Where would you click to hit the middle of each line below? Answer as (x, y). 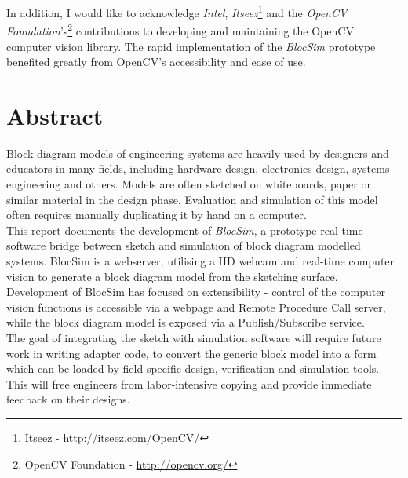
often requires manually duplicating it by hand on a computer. (157, 215)
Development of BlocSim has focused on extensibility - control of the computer (196, 292)
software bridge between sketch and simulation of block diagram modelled (184, 245)
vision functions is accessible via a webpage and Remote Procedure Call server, (196, 307)
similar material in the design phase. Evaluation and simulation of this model (192, 199)
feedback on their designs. (68, 399)
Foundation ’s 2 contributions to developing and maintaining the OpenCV (180, 29)
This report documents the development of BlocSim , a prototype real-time (185, 230)
